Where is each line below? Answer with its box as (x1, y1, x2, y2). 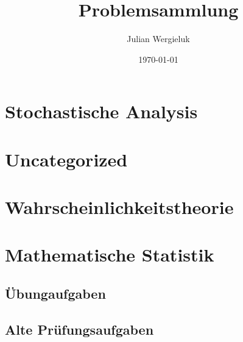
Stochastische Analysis (5, 99, 198, 124)
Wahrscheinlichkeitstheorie (5, 194, 234, 219)
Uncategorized (5, 146, 128, 171)
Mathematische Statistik (5, 242, 214, 267)
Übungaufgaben (5, 284, 106, 303)
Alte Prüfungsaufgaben (5, 319, 154, 338)
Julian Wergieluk (127, 32, 190, 45)
